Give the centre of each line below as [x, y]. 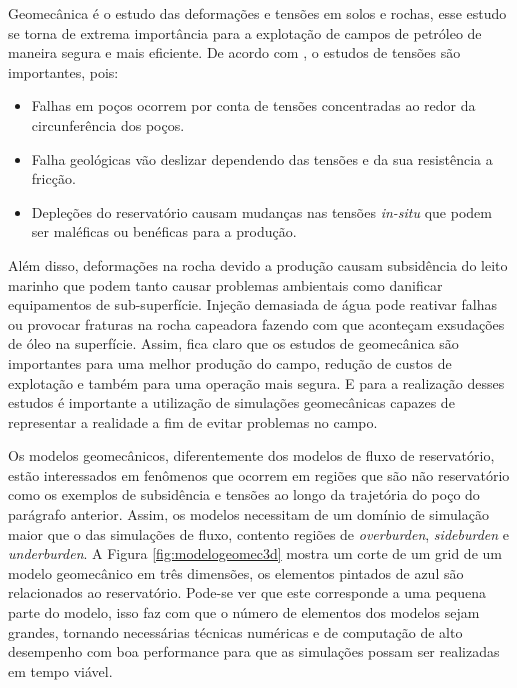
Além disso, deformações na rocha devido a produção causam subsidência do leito [258, 264]
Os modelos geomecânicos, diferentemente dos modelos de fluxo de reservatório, [251, 455]
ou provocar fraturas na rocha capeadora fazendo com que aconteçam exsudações [256, 323]
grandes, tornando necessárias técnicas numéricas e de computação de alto [235, 631]
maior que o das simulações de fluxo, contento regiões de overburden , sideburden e [258, 533]
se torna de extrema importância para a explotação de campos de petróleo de [245, 32]
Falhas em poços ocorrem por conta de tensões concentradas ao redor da [253, 105]
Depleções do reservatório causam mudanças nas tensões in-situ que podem [261, 211]
